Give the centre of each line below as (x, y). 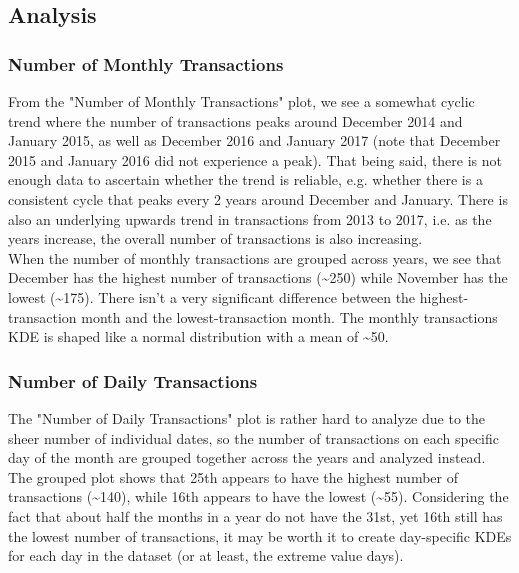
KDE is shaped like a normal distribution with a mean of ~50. (198, 336)
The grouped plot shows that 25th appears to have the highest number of (233, 476)
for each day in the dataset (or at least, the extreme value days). (206, 555)
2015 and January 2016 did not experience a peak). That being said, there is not (255, 159)
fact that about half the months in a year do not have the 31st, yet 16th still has (255, 515)
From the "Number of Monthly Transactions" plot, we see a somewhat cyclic (241, 101)
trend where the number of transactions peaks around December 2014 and (235, 120)
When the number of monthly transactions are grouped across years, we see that (255, 257)
